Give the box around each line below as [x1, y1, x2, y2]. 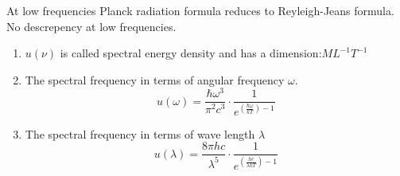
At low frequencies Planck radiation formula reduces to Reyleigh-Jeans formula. [6, 2, 394, 18]
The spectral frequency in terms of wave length [25, 125, 255, 142]
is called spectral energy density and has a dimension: [60, 45, 322, 61]
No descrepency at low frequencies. [6, 18, 177, 34]
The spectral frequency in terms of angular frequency [25, 71, 285, 88]
